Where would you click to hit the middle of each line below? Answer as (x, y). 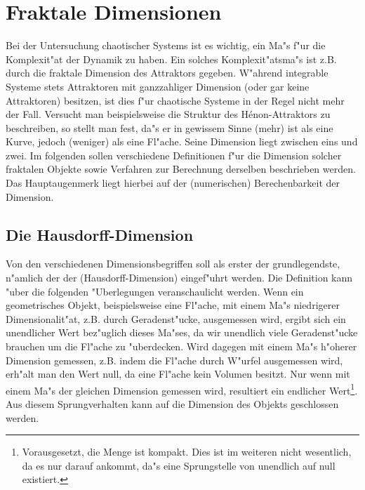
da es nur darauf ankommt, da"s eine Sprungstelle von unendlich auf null (179, 465)
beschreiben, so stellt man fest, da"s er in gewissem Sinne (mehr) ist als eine (170, 127)
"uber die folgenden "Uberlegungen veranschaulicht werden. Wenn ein (155, 291)
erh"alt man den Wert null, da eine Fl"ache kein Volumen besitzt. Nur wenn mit (178, 374)
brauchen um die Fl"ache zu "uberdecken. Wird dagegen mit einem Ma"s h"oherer (181, 346)
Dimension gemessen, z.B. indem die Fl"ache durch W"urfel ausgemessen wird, (174, 360)
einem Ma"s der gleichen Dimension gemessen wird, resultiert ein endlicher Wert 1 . (182, 389)
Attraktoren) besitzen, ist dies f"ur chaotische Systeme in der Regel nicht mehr (175, 100)
